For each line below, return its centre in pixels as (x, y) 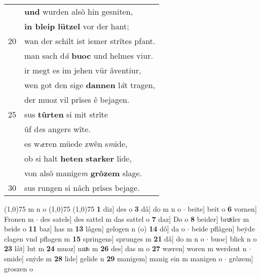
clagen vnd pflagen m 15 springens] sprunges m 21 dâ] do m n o (104, 238)
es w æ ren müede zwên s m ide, (76, 144)
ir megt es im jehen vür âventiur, (83, 70)
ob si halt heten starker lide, (78, 158)
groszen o (18, 268)
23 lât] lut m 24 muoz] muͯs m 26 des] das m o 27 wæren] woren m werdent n (125, 248)
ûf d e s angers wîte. (58, 129)
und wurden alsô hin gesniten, (79, 11)
